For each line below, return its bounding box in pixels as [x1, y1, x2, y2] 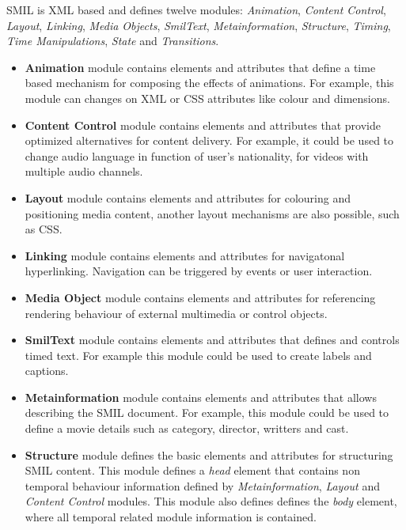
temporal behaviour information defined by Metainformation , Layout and [25, 477, 380, 494]
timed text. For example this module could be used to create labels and [25, 346, 372, 363]
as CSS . [25, 221, 63, 237]
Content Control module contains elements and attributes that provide [25, 116, 381, 133]
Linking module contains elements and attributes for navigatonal [25, 247, 345, 263]
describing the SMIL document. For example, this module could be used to [25, 404, 389, 421]
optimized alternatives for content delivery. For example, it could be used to [25, 132, 394, 149]
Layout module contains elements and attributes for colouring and [25, 189, 351, 206]
